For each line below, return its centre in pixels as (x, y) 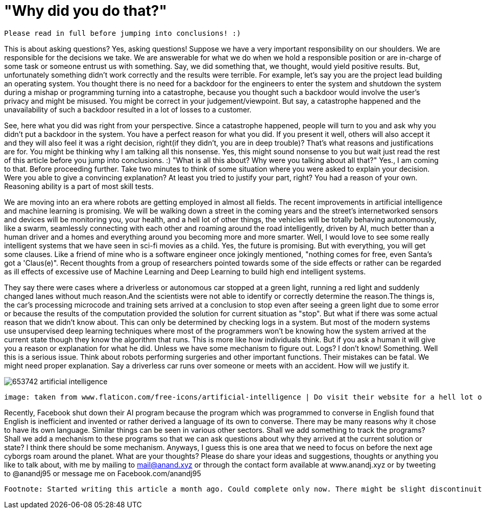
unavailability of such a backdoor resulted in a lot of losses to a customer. (128, 109)
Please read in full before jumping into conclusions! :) (123, 33)
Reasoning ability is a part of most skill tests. (79, 186)
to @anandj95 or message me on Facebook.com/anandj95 (103, 473)
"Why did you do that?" (86, 11)
